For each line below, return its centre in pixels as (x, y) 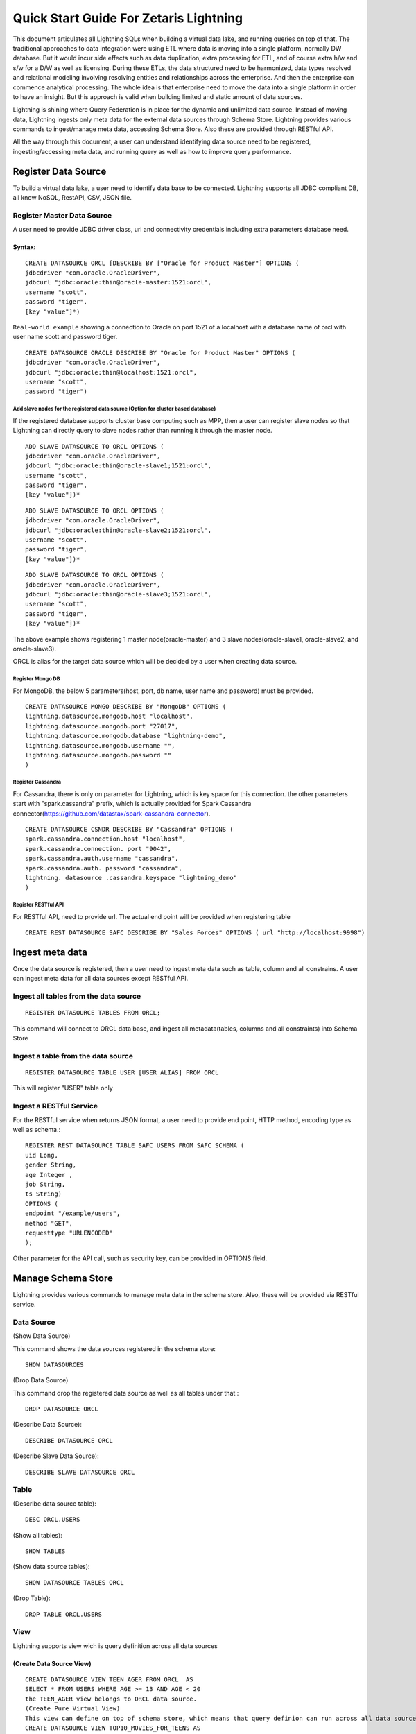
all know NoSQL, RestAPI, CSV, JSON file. (72, 198)
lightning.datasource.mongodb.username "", (100, 745)
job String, (45, 1184)
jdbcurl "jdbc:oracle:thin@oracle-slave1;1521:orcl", (118, 466)
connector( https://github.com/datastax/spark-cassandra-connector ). (112, 813)
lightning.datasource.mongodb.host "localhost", (109, 716)
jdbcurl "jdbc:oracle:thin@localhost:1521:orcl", (111, 372)
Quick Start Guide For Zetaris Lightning (128, 18)
